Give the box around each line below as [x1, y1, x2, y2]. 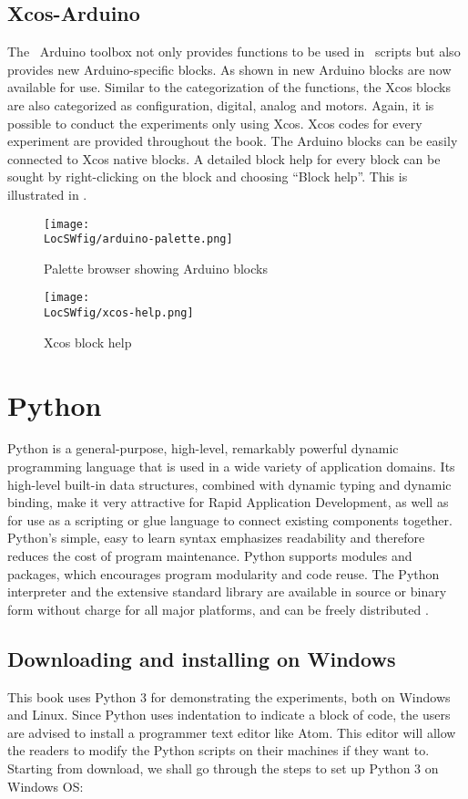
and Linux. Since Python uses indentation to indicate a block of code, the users [7, 705, 451, 724]
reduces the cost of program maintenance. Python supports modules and [7, 546, 412, 566]
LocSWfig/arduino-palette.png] [44, 233, 233, 246]
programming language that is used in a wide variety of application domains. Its [7, 457, 455, 476]
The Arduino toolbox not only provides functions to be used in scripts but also [7, 42, 461, 61]
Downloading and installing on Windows [7, 644, 396, 672]
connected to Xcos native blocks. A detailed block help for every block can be [7, 149, 441, 168]
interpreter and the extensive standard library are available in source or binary [7, 582, 447, 601]
